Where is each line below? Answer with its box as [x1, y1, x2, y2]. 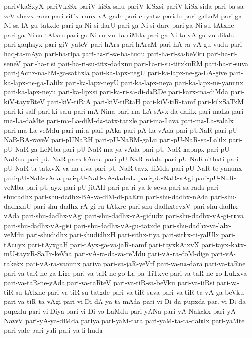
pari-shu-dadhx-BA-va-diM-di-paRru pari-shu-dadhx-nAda [34, 191, 208, 201]
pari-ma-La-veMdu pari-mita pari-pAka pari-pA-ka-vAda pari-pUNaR [4, 125, 213, 135]
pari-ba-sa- [214, 1, 246, 11]
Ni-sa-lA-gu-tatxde [4, 20, 60, 30]
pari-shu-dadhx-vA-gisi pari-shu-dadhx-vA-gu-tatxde [4, 220, 160, 230]
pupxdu [4, 306, 26, 316]
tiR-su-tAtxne [4, 286, 45, 297]
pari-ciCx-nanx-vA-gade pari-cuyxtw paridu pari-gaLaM [51, 10, 219, 20]
